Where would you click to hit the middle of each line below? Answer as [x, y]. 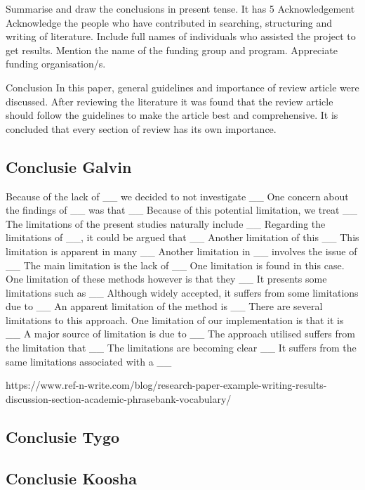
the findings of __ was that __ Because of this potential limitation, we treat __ [182, 210]
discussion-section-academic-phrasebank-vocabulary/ [119, 398]
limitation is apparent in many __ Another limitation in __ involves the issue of [181, 251]
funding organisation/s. [56, 64]
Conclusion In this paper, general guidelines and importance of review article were [182, 87]
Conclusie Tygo [63, 436]
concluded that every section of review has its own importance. [141, 128]
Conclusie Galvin [69, 166]
